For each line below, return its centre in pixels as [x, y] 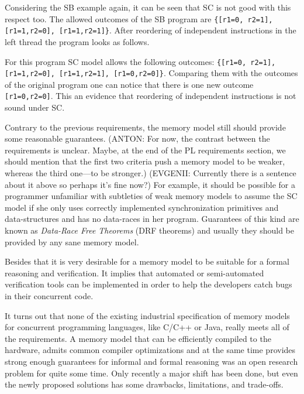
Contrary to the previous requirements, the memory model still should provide [145, 127]
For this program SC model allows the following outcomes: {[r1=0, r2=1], [140, 61]
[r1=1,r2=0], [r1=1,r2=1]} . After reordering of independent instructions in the [151, 30]
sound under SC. [35, 107]
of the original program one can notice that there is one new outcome [129, 84]
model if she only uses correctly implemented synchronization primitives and [142, 207]
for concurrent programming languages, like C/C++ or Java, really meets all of [147, 327]
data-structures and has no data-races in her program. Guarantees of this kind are [152, 219]
